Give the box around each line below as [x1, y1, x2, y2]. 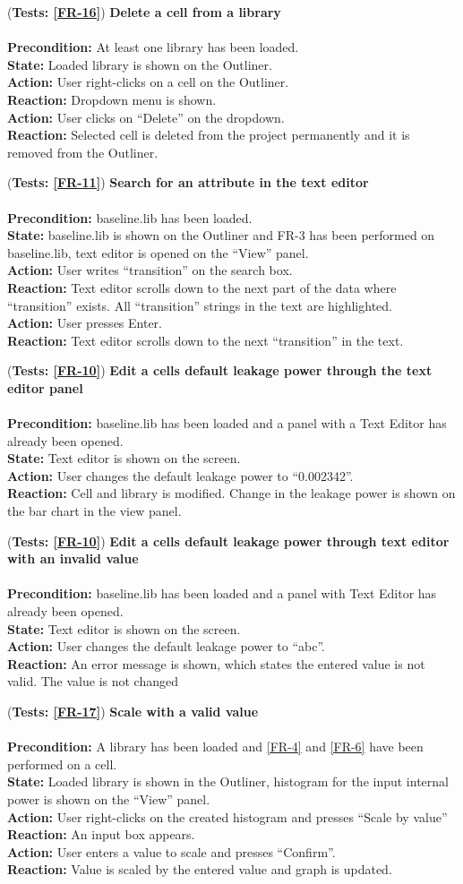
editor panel [7, 378, 83, 397]
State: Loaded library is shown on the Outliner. [7, 55, 272, 73]
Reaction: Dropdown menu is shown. [7, 90, 217, 108]
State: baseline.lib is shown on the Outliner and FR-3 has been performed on [7, 226, 435, 245]
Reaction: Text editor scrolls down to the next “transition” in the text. [7, 330, 404, 349]
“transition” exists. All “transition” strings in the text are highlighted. [7, 296, 392, 314]
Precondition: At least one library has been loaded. [7, 38, 299, 56]
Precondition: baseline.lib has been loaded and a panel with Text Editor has [7, 584, 437, 603]
